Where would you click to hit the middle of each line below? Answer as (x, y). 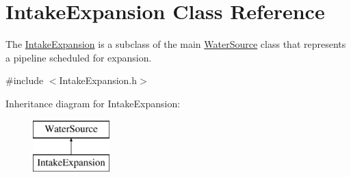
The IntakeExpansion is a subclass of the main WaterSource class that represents (176, 44)
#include (25, 80)
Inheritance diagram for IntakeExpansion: (93, 103)
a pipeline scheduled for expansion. (79, 57)
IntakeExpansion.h (98, 80)
